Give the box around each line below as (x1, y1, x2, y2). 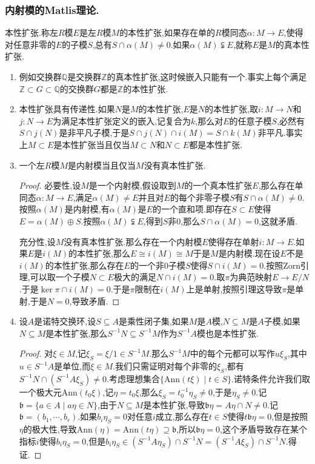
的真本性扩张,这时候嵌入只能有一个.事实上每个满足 (107, 70, 307, 82)
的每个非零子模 (170, 190, 230, 203)
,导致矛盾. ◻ (69, 294, 120, 307)
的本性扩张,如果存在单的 (119, 26, 216, 39)
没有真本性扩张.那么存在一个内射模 (64, 235, 202, 247)
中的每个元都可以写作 (190, 347, 275, 360)
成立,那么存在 (155, 410, 209, 423)
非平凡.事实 (257, 126, 303, 139)
